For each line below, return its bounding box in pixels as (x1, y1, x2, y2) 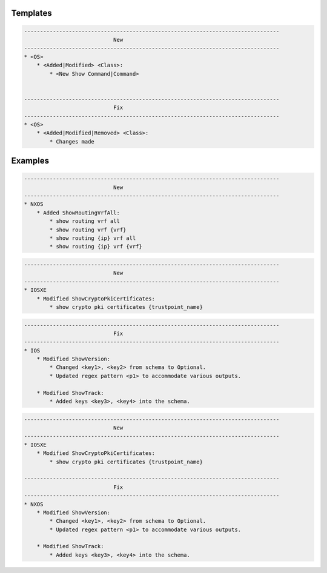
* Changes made (49, 138, 95, 145)
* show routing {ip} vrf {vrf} (49, 243, 142, 250)
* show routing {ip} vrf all (49, 235, 136, 242)
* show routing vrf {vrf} (49, 226, 127, 233)
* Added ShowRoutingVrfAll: (36, 209, 121, 216)
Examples (11, 156, 50, 166)
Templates (11, 8, 52, 18)
